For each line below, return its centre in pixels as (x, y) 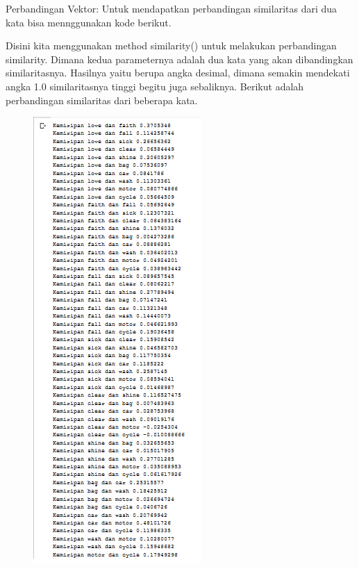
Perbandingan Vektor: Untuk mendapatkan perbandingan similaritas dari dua (172, 8)
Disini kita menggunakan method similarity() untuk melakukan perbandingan (171, 46)
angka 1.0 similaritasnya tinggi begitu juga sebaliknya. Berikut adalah (155, 86)
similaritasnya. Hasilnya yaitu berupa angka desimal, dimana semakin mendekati (178, 73)
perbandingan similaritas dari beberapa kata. (102, 100)
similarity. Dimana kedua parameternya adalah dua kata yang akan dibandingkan (179, 59)
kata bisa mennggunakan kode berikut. (89, 22)
